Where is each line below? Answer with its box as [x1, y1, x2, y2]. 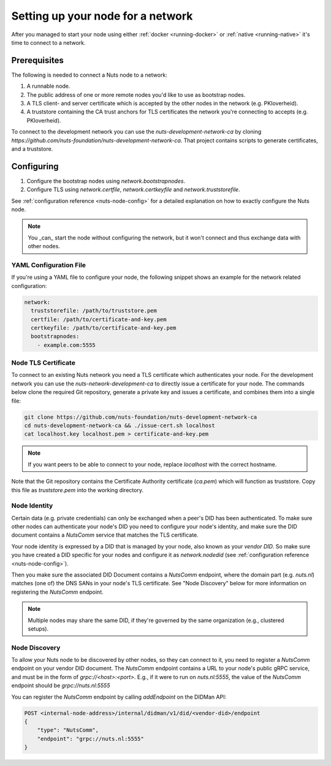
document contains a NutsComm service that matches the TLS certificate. [11, 531, 199, 539]
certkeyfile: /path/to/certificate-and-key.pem [31, 324, 177, 331]
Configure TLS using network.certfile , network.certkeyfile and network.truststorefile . [26, 186, 240, 193]
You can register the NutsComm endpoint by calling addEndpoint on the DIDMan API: [11, 693, 227, 700]
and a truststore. [11, 145, 53, 153]
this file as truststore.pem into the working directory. [11, 486, 144, 493]
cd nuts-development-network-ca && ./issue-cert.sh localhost [24, 422, 215, 429]
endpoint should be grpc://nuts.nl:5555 [11, 682, 110, 689]
